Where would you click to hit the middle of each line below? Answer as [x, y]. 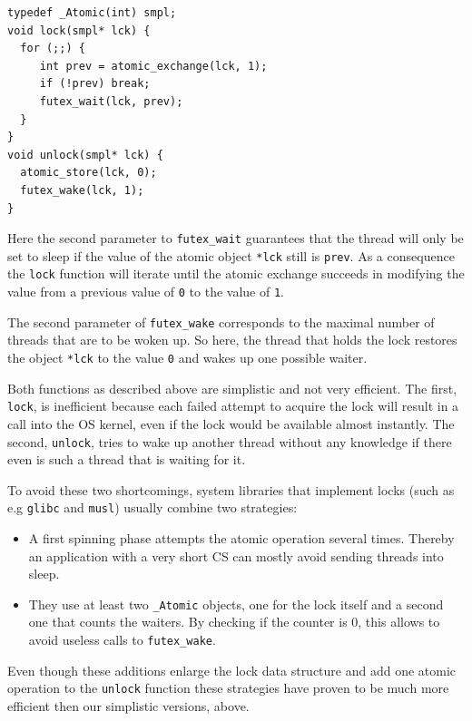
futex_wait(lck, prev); [111, 101]
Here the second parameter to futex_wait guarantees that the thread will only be [236, 238]
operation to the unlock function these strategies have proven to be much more [228, 688]
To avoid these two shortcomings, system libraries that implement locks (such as [231, 489]
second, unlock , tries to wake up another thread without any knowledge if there [230, 441]
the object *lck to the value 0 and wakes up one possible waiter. [187, 357]
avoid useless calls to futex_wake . [122, 640]
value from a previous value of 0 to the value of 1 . [146, 292]
